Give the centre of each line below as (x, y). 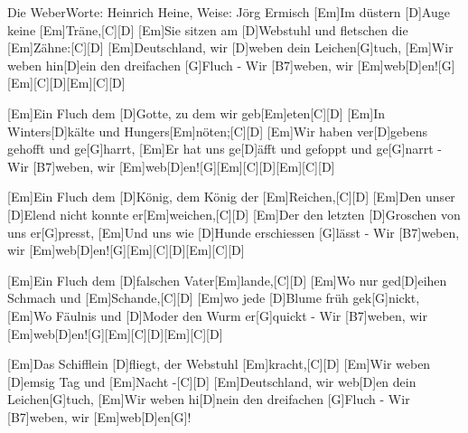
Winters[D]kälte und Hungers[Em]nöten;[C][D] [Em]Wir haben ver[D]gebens (217, 131)
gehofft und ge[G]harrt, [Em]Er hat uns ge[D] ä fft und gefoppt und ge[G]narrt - (225, 149)
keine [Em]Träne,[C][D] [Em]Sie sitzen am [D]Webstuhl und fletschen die (208, 29)
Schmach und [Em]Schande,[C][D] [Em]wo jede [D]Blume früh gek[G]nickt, (214, 298)
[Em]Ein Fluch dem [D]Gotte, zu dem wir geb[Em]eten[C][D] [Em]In (197, 113)
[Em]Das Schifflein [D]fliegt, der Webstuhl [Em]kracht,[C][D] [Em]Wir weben (219, 364)
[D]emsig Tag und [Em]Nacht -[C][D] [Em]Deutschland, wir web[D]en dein (212, 381)
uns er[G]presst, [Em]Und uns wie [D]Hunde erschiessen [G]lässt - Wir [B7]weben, (234, 232)
